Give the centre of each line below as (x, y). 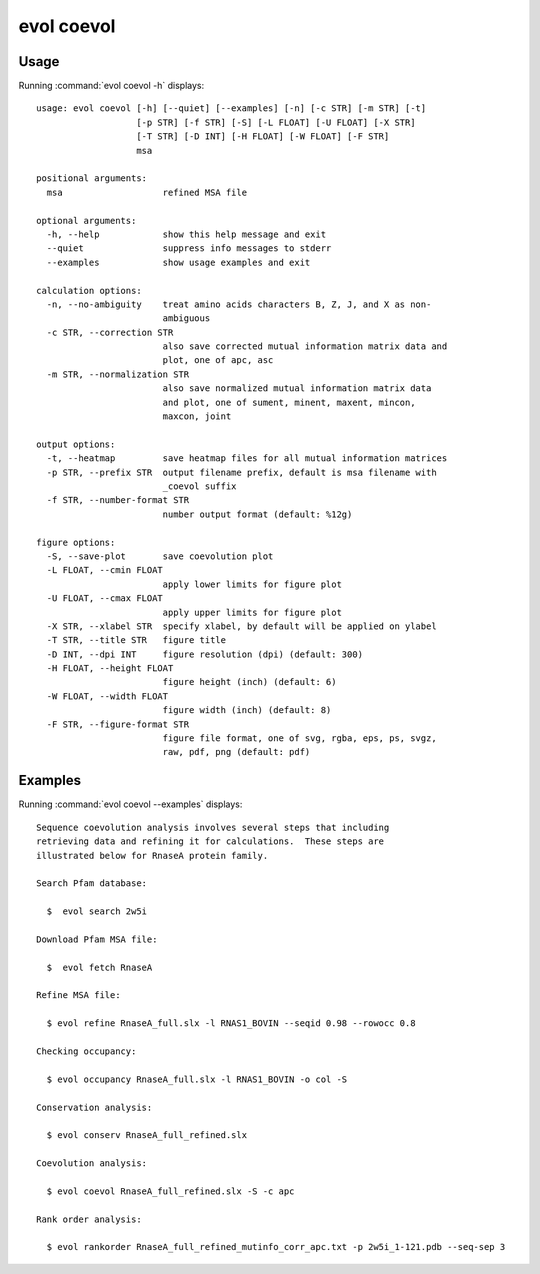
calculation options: (89, 290)
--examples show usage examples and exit (178, 262)
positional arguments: (92, 178)
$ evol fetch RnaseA (99, 967)
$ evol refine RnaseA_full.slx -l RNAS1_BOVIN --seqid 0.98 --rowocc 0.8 (231, 1023)
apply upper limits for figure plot (252, 612)
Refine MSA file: (78, 995)
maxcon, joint (197, 416)
